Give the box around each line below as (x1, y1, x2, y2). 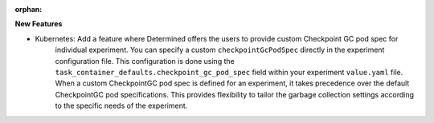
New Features (14, 19, 63, 29)
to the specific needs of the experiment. (55, 101, 188, 111)
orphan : (14, 5, 43, 14)
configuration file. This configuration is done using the (55, 56, 235, 65)
